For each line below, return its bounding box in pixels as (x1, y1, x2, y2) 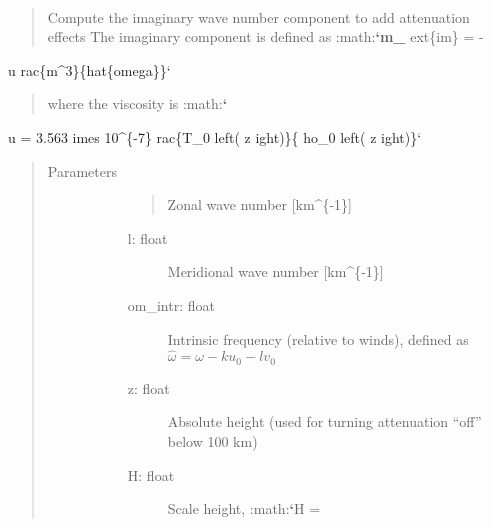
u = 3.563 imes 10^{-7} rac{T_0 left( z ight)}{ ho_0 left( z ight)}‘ (8, 126, 422, 147)
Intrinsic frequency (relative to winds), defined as (167, 328, 469, 349)
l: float (127, 227, 168, 248)
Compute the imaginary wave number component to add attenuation (47, 6, 470, 27)
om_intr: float (127, 294, 215, 315)
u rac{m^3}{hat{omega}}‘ (8, 59, 171, 80)
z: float (127, 377, 170, 398)
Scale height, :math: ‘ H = (167, 498, 321, 519)
